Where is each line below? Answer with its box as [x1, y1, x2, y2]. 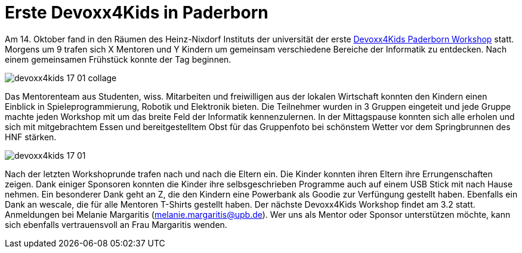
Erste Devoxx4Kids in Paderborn [5, 2, 268, 23]
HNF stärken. [5, 131, 57, 142]
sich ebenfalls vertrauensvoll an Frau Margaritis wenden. [5, 219, 227, 230]
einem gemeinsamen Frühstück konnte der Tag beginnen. [5, 54, 231, 64]
